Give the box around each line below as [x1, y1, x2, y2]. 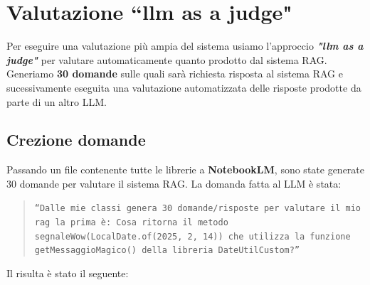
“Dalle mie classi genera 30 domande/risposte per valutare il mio [34, 203, 361, 214]
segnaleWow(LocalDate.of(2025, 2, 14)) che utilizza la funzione [34, 231, 351, 242]
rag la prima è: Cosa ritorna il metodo [34, 217, 228, 228]
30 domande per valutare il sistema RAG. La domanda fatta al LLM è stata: [6, 176, 342, 190]
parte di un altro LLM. [6, 94, 107, 109]
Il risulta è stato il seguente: [6, 266, 129, 281]
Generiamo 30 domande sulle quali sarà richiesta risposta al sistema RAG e [6, 66, 343, 81]
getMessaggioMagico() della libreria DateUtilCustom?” [34, 245, 300, 256]
